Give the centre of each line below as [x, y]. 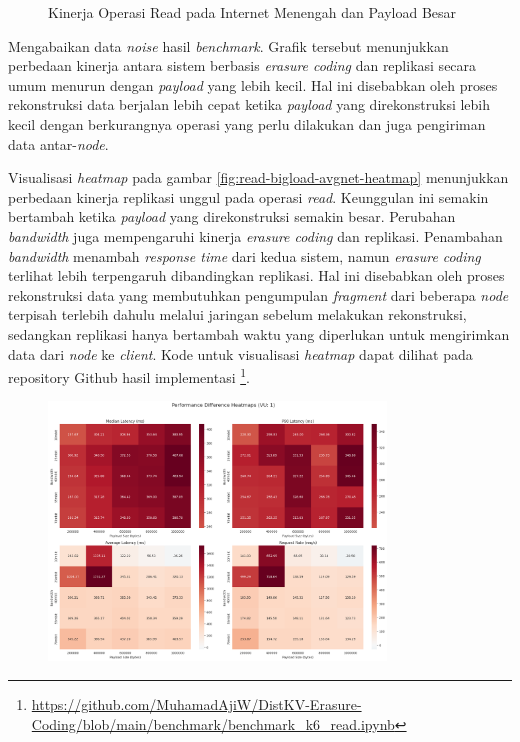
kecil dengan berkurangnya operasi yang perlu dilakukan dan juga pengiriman [247, 123]
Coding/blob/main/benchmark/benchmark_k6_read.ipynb [213, 723]
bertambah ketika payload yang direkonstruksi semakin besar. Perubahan [232, 216]
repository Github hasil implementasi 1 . [129, 375]
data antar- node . [58, 143]
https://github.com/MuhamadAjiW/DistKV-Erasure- [196, 703]
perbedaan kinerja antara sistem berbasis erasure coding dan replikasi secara [242, 65]
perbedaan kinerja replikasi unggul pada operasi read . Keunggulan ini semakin [248, 196]
